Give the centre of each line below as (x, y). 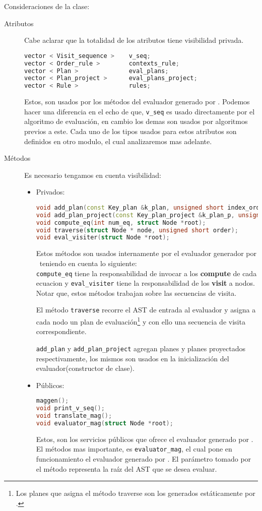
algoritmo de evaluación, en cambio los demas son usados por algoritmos (136, 121)
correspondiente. (61, 331)
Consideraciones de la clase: (47, 6)
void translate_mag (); (74, 416)
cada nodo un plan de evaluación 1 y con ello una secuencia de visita (141, 321)
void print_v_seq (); (70, 408)
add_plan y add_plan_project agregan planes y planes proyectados (141, 348)
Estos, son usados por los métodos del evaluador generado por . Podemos (137, 102)
